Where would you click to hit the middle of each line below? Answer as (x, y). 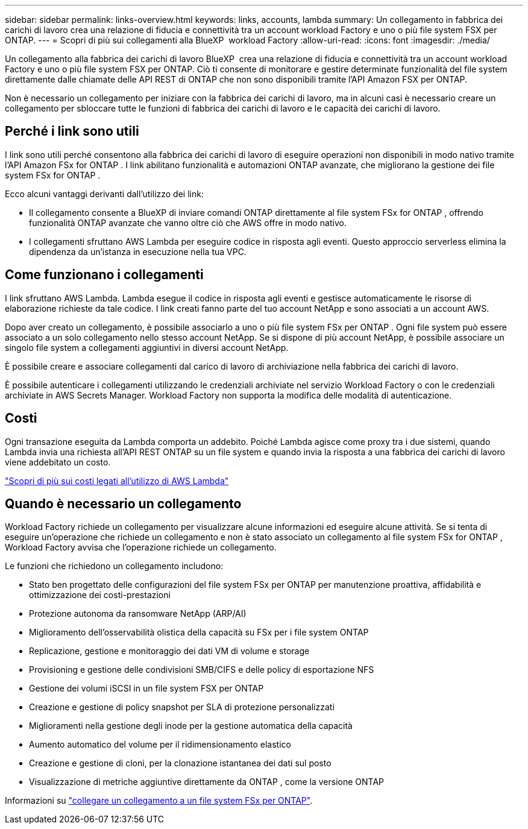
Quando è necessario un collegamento (123, 503)
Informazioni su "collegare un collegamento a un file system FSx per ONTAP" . (159, 801)
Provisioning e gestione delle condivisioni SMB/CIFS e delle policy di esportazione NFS (202, 670)
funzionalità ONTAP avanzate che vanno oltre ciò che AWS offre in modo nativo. (188, 222)
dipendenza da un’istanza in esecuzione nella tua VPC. (138, 251)
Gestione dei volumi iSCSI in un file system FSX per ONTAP (146, 689)
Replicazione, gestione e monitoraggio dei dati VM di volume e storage (169, 651)
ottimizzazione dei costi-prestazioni (100, 595)
